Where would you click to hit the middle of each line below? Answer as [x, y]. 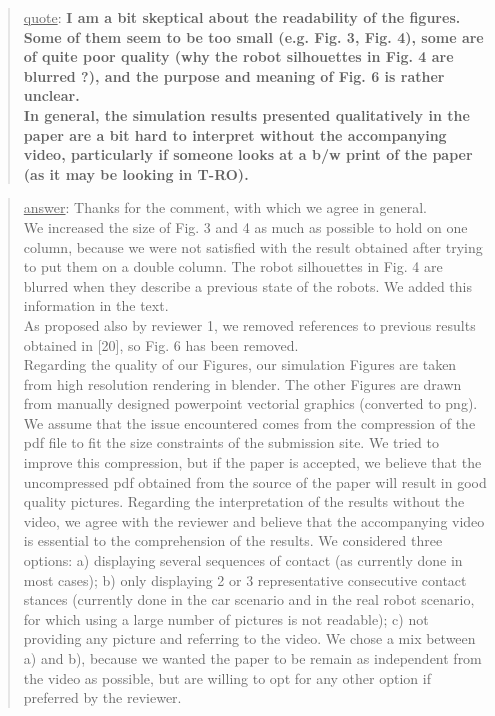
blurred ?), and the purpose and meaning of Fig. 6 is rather [234, 75]
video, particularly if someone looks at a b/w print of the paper [248, 154]
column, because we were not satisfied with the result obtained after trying [253, 246]
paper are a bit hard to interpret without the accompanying [235, 134]
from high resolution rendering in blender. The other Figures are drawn [242, 383]
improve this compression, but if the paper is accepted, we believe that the [252, 462]
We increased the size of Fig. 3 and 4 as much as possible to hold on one [245, 226]
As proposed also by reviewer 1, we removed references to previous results [249, 324]
